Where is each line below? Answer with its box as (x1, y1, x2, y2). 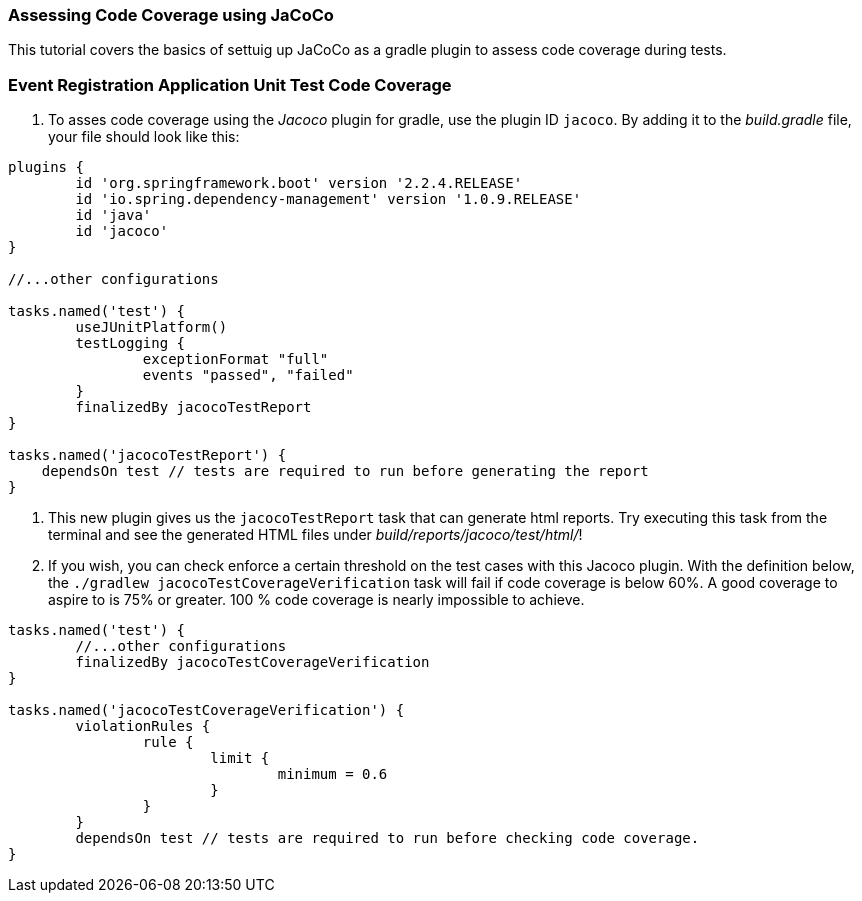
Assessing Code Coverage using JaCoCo (8, 5, 334, 25)
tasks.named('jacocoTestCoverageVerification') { (8, 702, 405, 719)
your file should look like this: (48, 128, 240, 146)
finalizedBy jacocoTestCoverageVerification (75, 654, 430, 671)
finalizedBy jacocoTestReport (75, 399, 312, 416)
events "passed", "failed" (142, 367, 354, 384)
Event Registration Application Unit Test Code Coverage (8, 74, 452, 95)
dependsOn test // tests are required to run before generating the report (41, 463, 649, 480)
